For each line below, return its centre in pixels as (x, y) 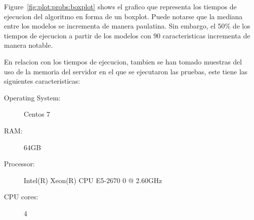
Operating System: (32, 97)
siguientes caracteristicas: (42, 81)
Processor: (20, 164)
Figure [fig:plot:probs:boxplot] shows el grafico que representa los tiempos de (120, 6)
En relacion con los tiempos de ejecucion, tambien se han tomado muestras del (123, 61)
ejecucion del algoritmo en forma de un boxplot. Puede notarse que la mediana (123, 16)
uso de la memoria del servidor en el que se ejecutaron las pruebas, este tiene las (126, 71)
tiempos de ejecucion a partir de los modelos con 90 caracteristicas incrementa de (127, 35)
